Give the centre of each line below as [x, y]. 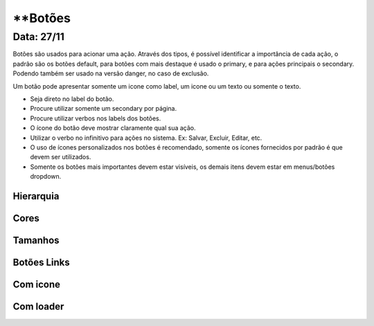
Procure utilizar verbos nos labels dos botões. [96, 118]
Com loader [38, 306]
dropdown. [46, 176]
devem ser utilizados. [61, 157]
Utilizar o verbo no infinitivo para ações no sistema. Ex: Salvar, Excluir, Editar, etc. [146, 138]
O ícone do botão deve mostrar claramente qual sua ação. [113, 128]
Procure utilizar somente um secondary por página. [103, 109]
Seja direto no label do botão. [72, 99]
